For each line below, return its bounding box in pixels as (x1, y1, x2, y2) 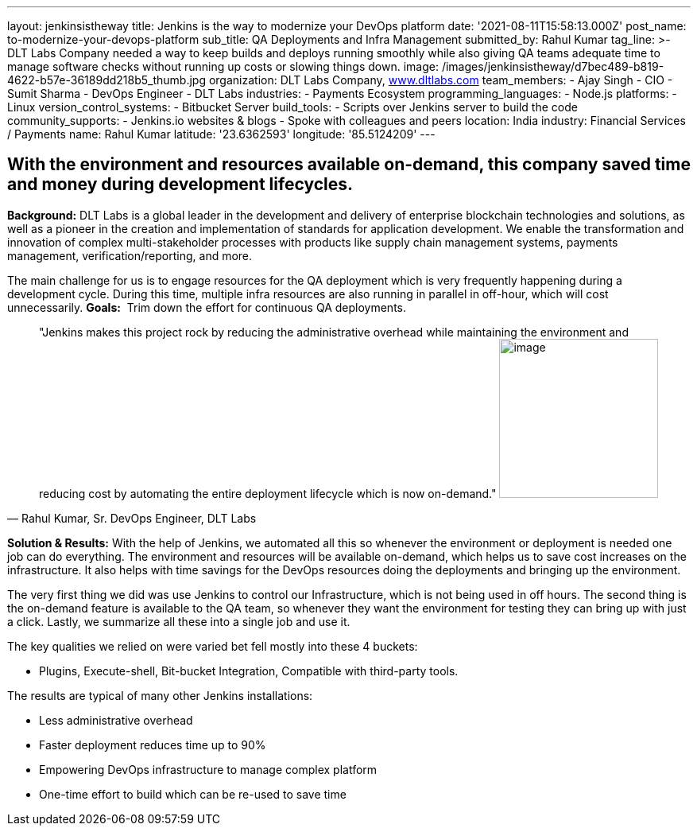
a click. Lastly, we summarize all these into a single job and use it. (7, 614, 350, 628)
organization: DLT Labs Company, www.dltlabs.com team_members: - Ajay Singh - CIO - (208, 73, 673, 87)
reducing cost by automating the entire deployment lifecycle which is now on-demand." (39, 486, 497, 500)
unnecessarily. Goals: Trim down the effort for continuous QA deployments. (7, 300, 406, 314)
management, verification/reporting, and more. (7, 248, 253, 262)
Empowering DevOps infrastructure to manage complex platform (39, 762, 378, 776)
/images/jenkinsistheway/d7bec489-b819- (441, 60, 664, 73)
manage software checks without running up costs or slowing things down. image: (7, 60, 439, 73)
